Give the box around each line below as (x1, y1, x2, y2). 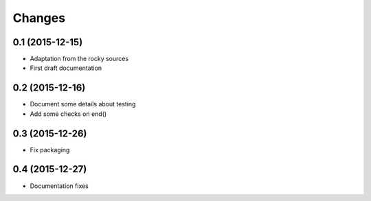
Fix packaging (30, 145, 70, 154)
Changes (12, 10, 65, 25)
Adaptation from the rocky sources (30, 55, 129, 63)
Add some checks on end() (30, 110, 107, 118)
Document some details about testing (30, 100, 136, 108)
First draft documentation (30, 64, 102, 72)
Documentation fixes (30, 182, 89, 190)
